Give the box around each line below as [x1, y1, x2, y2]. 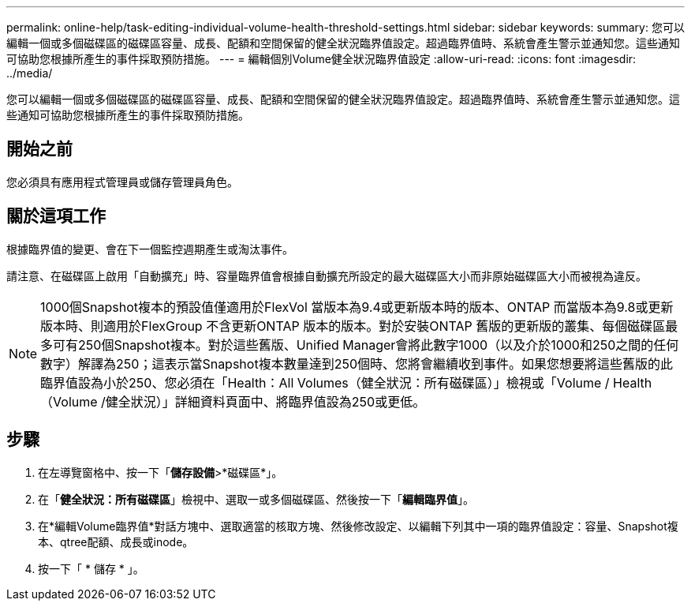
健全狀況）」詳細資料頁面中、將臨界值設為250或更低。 [105, 393, 426, 410]
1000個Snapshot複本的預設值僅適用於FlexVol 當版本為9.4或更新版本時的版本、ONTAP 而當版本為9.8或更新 [40, 298, 674, 315]
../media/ [6, 66, 53, 80]
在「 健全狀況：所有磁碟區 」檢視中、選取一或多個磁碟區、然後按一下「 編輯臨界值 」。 [38, 492, 474, 506]
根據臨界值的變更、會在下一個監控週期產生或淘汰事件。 [6, 242, 293, 256]
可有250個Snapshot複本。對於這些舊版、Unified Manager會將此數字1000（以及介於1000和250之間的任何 [53, 336, 679, 353]
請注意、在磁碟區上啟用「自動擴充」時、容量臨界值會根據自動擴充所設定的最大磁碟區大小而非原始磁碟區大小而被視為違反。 [6, 268, 647, 283]
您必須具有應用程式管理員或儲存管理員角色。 [6, 174, 238, 189]
